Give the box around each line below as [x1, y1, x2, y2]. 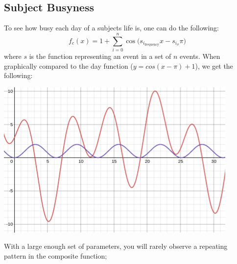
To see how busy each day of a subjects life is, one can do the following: [4, 23, 219, 33]
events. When [180, 51, 220, 61]
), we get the [195, 60, 233, 71]
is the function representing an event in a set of [29, 51, 171, 61]
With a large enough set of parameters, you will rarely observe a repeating [4, 241, 228, 251]
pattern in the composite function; [4, 250, 107, 261]
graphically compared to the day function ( [4, 60, 133, 71]
